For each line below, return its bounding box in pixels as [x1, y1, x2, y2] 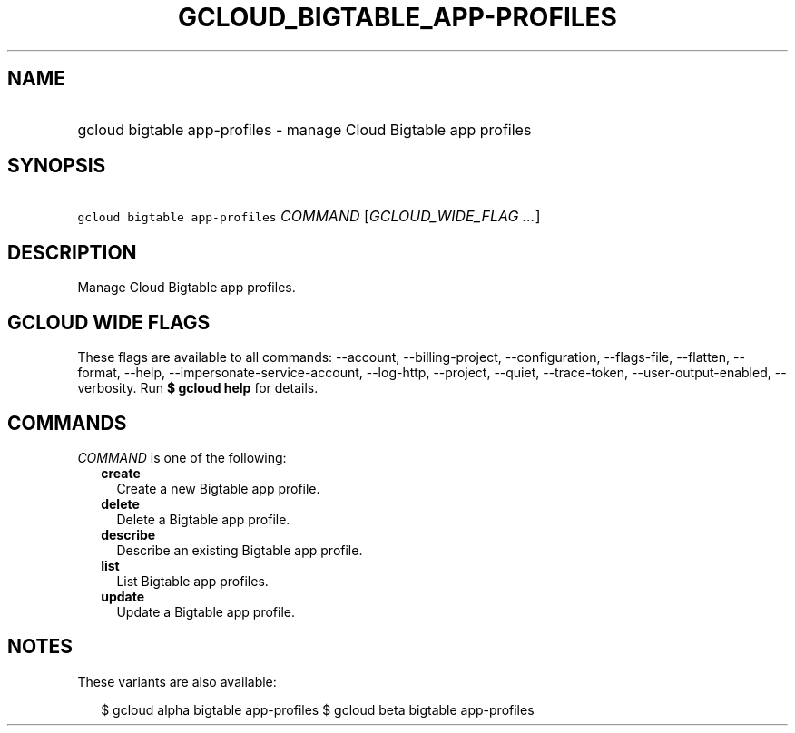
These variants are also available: [77, 673, 277, 689]
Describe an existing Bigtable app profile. [116, 542, 363, 558]
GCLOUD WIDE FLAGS [7, 310, 211, 334]
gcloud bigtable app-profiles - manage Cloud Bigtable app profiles [77, 120, 532, 139]
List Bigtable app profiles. [116, 572, 269, 589]
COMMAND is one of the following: [77, 449, 287, 465]
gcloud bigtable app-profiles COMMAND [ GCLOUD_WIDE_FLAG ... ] [77, 207, 541, 226]
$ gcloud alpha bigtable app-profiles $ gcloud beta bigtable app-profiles [101, 701, 535, 718]
